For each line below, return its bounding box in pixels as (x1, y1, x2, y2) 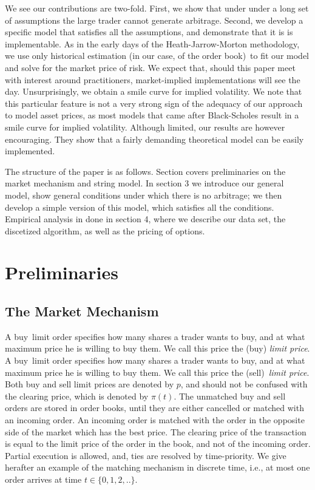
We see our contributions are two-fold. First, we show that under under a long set (5, 2, 309, 14)
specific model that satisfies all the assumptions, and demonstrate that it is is (5, 26, 293, 38)
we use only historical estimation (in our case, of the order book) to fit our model (5, 49, 310, 62)
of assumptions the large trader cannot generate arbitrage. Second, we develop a (5, 13, 303, 26)
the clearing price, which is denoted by (5, 389, 149, 402)
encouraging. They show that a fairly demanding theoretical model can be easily (5, 132, 304, 145)
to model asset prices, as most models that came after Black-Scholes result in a (5, 109, 299, 121)
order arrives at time (5, 472, 82, 485)
